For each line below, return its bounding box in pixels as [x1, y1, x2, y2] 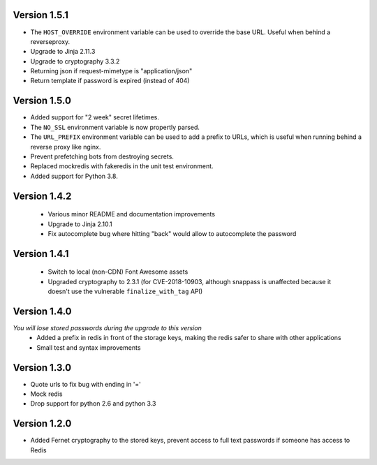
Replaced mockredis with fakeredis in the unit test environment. [30, 162, 214, 170]
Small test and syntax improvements [36, 343, 141, 352]
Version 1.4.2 [13, 190, 72, 202]
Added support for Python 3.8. [30, 172, 118, 180]
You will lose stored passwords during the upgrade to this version [13, 324, 202, 332]
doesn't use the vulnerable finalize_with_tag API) [47, 287, 203, 296]
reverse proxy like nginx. [30, 142, 101, 151]
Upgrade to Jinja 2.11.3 [30, 47, 96, 56]
